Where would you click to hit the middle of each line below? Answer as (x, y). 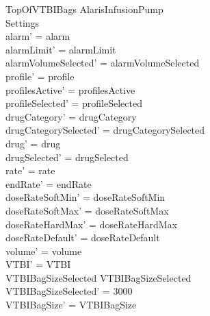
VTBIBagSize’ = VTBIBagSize (71, 305)
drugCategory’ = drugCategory (71, 116)
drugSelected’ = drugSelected (67, 157)
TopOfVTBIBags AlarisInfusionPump (84, 9)
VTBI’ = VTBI (38, 264)
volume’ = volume (44, 251)
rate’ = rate (30, 170)
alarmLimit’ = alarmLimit (61, 49)
